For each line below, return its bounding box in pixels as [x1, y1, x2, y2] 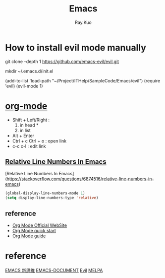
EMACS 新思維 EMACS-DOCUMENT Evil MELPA [5, 267, 103, 273]
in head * [19, 122, 39, 128]
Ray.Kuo [75, 19, 92, 25]
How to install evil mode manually [5, 42, 146, 53]
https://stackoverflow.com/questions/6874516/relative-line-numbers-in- [6, 176, 154, 182]
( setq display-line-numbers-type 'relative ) [5, 196, 99, 201]
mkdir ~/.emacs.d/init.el [5, 68, 54, 74]
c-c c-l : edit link [12, 143, 46, 149]
